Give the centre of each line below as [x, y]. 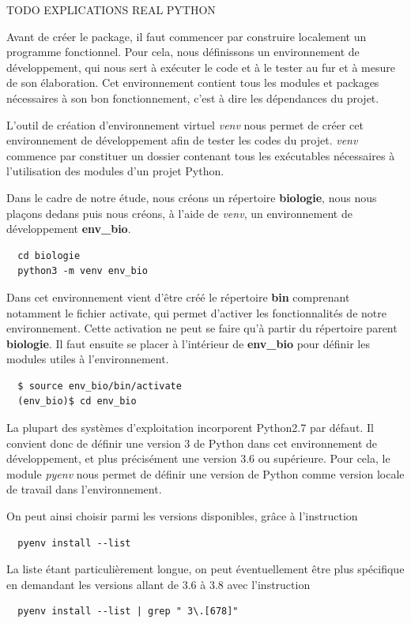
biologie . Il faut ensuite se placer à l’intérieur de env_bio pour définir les [188, 343]
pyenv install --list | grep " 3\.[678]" [128, 612]
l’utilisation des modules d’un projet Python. [115, 171]
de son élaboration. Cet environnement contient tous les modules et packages [193, 83]
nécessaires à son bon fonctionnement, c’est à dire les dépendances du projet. [193, 98]
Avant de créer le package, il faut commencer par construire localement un [187, 36]
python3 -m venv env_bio [83, 271]
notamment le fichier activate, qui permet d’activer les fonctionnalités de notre [196, 312]
